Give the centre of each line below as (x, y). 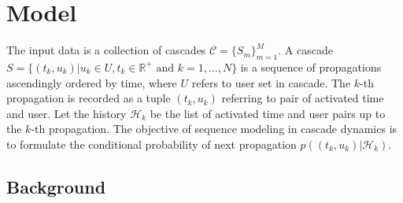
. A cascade (305, 50)
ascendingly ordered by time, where (92, 82)
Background (56, 186)
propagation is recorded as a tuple (89, 98)
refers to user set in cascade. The (271, 82)
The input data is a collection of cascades (106, 50)
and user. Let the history (67, 113)
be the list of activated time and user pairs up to (268, 113)
